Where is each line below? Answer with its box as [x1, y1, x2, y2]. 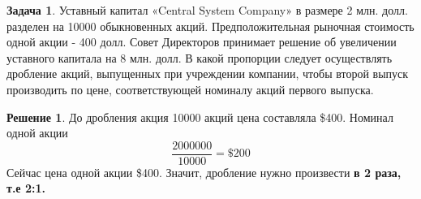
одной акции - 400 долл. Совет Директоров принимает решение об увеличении [6, 33, 397, 50]
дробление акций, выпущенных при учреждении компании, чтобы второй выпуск [6, 65, 409, 82]
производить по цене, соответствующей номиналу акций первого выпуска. [6, 80, 374, 97]
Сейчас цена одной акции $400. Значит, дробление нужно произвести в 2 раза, [6, 163, 402, 180]
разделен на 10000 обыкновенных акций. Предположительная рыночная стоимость [6, 17, 415, 34]
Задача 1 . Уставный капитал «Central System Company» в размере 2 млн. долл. [6, 2, 408, 18]
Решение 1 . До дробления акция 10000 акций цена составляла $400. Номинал [6, 108, 393, 125]
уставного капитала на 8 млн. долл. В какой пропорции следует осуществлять [6, 49, 393, 66]
